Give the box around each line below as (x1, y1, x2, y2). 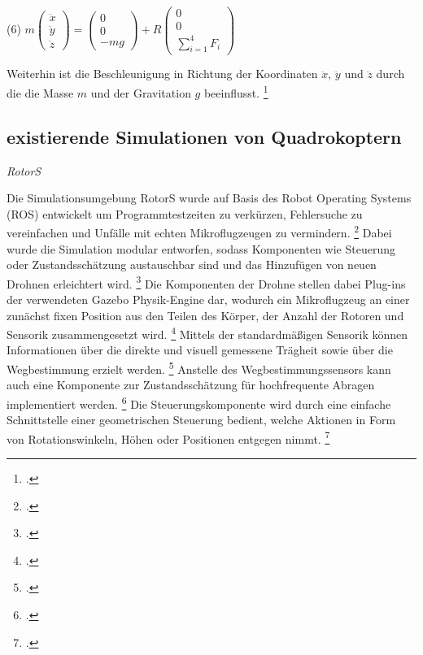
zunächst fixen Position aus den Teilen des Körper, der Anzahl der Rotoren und (7, 306, 404, 323)
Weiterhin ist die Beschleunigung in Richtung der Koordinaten (7, 65, 318, 82)
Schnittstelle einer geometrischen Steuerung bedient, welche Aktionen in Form (7, 411, 396, 428)
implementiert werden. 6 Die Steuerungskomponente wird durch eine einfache (7, 393, 391, 412)
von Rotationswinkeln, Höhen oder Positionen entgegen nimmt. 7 (7, 427, 330, 447)
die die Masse (7, 84, 74, 101)
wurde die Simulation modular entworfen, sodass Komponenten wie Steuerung (7, 240, 395, 257)
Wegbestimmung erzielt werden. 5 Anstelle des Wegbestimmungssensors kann (7, 358, 391, 377)
